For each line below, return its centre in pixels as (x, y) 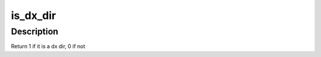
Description (35, 31)
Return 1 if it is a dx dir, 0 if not (48, 46)
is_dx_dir (34, 15)
